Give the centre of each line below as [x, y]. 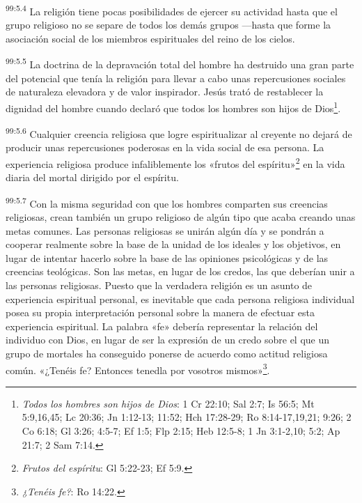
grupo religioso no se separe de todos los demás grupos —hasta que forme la [168, 25]
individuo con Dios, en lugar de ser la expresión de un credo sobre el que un [168, 340]
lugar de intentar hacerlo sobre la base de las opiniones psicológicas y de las [167, 257]
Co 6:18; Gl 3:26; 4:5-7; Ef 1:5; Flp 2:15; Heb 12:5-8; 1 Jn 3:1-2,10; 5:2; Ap [181, 431]
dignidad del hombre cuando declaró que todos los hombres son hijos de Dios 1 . [173, 107]
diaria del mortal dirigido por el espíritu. [92, 177]
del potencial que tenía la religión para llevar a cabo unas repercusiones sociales [176, 78]
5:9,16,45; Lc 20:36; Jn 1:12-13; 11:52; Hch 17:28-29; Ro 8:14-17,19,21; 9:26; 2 [187, 417]
